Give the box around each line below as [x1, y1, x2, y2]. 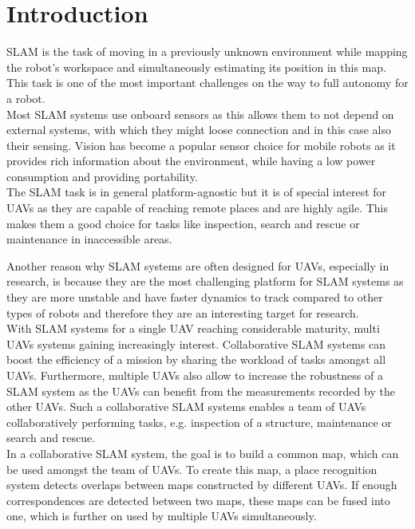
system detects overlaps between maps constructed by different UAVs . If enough [6, 476, 397, 493]
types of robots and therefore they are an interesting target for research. [6, 304, 359, 321]
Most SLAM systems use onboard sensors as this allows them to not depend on [6, 105, 394, 122]
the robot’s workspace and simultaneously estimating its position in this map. [6, 58, 386, 75]
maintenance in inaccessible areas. [6, 231, 172, 247]
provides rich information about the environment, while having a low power [6, 152, 376, 169]
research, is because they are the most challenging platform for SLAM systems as [6, 273, 404, 290]
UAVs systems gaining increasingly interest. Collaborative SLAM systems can [6, 335, 386, 352]
